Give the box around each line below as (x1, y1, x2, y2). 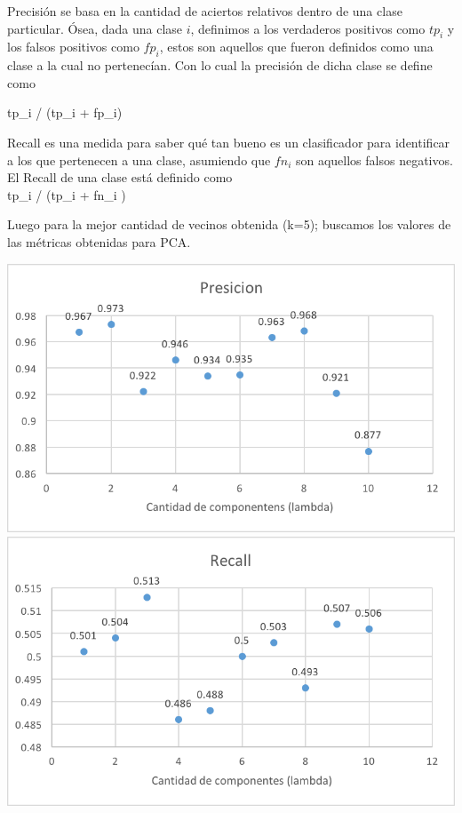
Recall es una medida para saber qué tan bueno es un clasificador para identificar (7, 132, 450, 151)
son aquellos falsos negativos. (295, 150, 453, 169)
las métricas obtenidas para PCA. (7, 232, 191, 251)
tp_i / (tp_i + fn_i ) (7, 185, 126, 203)
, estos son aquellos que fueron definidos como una (159, 37, 434, 56)
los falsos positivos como (7, 37, 139, 56)
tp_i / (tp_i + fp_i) (7, 103, 123, 122)
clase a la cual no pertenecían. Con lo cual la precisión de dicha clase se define (7, 56, 433, 75)
